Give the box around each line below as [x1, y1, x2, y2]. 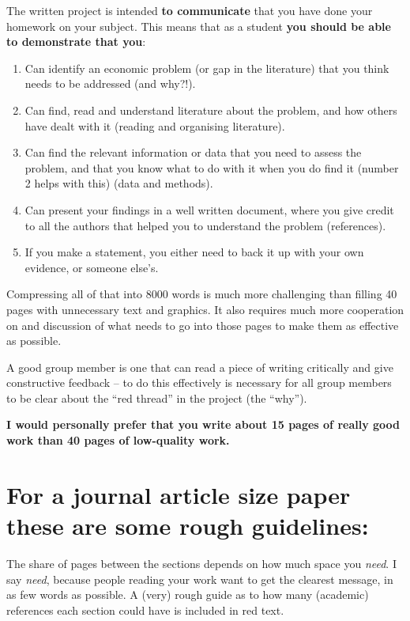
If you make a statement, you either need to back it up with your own [24, 244, 364, 260]
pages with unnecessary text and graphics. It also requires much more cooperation [6, 301, 404, 317]
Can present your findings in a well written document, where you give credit [24, 201, 394, 218]
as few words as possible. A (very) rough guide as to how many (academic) [6, 586, 369, 603]
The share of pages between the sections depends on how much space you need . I [6, 555, 397, 571]
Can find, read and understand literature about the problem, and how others [24, 101, 397, 118]
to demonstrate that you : [6, 33, 146, 50]
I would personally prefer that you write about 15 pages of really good [6, 416, 401, 433]
